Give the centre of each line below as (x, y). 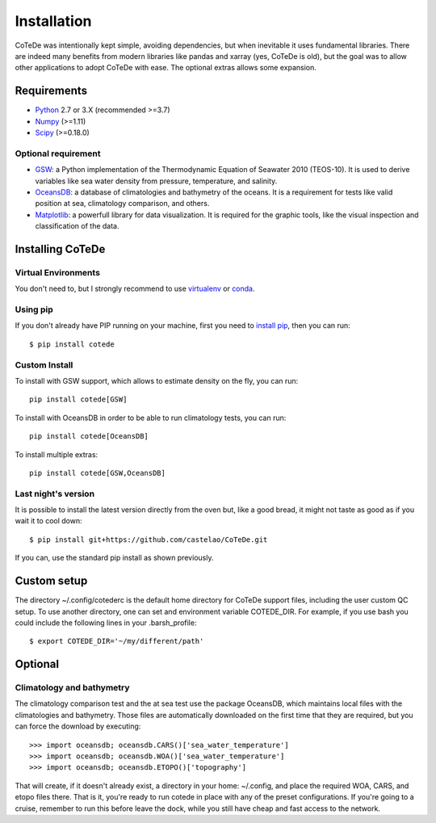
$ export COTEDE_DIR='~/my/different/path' (117, 641)
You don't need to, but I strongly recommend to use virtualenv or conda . (135, 289)
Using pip (34, 309)
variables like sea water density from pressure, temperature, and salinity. (156, 181)
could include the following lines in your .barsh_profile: (106, 623)
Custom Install (44, 365)
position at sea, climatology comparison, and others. (122, 204)
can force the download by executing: (78, 726)
